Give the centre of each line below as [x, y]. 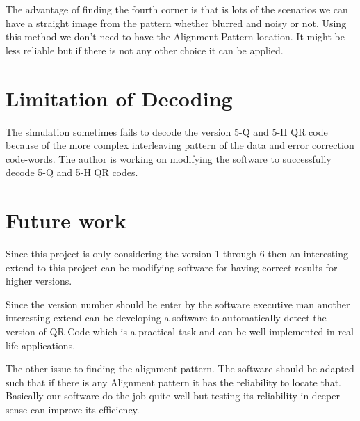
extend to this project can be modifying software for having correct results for [172, 267]
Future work [66, 220]
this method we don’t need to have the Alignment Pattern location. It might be [175, 37]
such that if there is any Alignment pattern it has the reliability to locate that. [173, 382]
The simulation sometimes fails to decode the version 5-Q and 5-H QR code [167, 131]
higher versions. [39, 281]
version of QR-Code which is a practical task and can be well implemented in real [180, 331]
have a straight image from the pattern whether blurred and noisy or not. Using [176, 23]
